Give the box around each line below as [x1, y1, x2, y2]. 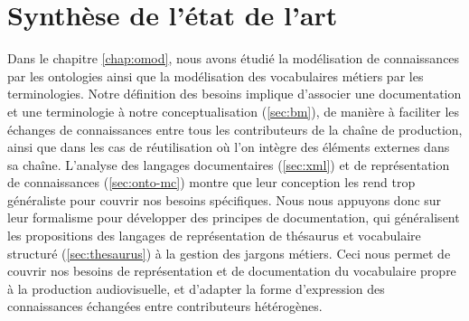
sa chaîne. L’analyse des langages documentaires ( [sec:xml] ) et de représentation [7, 155, 450, 174]
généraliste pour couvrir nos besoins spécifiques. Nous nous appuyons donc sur [7, 190, 442, 209]
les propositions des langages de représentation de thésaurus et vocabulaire [7, 226, 421, 245]
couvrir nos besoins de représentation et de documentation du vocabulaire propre [7, 261, 456, 280]
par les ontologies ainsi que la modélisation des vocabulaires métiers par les [7, 66, 424, 85]
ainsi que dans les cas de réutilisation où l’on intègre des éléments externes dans [7, 137, 450, 156]
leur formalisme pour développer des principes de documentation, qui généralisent [7, 208, 460, 227]
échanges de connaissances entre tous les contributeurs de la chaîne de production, [7, 119, 463, 138]
